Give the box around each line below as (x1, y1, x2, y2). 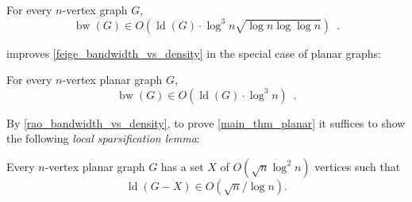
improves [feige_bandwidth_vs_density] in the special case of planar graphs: (6, 44, 381, 61)
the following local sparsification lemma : (6, 130, 200, 147)
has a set (160, 158, 204, 174)
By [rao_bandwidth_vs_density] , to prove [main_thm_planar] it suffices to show (6, 114, 406, 131)
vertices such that (314, 158, 401, 174)
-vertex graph (62, 2, 128, 17)
